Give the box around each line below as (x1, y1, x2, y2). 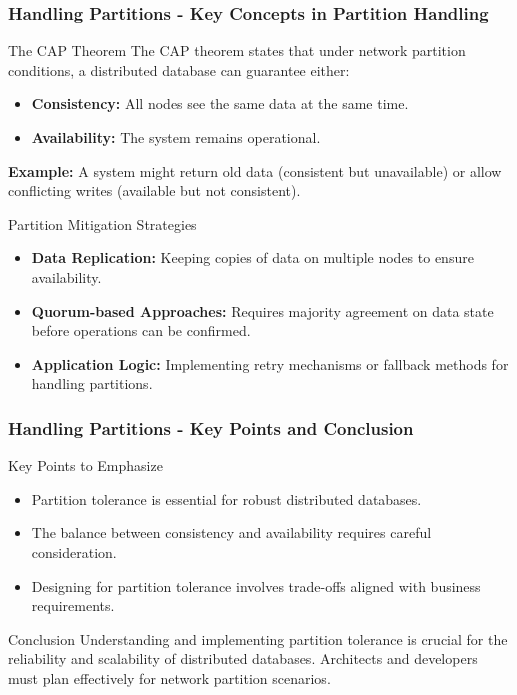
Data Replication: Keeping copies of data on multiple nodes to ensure (31, 247, 474, 268)
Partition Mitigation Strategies (8, 213, 197, 234)
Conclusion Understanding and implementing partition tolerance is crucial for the (8, 628, 508, 649)
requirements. (31, 595, 115, 616)
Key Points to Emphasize (8, 455, 163, 476)
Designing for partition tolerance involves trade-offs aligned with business (31, 575, 481, 596)
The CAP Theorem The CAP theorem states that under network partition (8, 40, 466, 61)
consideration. (31, 541, 117, 562)
